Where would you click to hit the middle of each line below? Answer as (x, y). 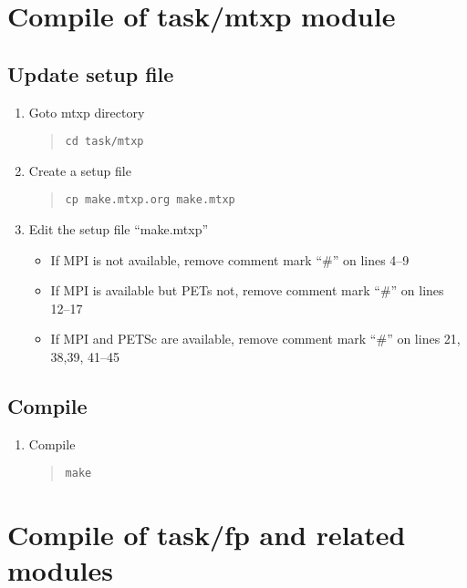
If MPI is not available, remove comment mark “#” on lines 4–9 (230, 259)
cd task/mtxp (104, 142)
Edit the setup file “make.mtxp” (119, 229)
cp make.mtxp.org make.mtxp (150, 200)
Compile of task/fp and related (207, 535)
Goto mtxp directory (87, 112)
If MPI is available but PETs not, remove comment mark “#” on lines (247, 290)
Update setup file (91, 73)
